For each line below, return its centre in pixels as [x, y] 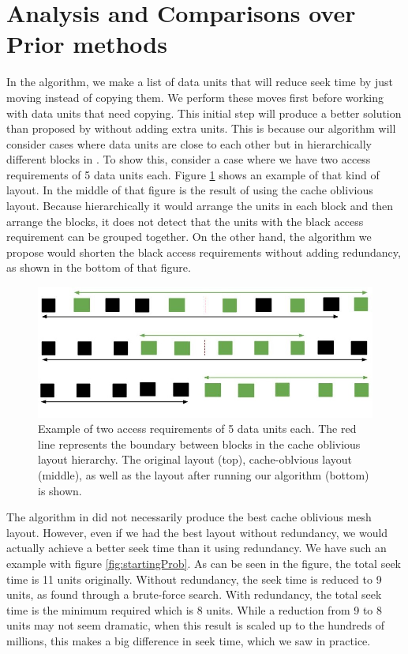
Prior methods [87, 44]
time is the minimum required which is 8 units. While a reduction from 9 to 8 [194, 609]
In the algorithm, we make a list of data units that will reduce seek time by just [200, 82]
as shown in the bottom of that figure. [99, 267]
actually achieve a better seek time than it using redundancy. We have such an [197, 548]
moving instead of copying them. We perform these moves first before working [195, 97]
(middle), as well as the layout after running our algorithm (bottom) [204, 474]
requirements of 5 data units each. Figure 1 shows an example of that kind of [193, 174]
